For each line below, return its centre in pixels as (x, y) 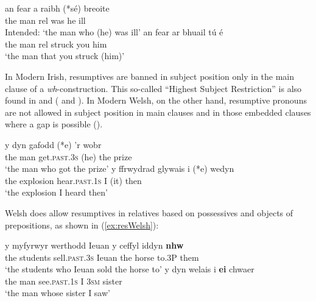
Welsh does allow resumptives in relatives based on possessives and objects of (149, 212)
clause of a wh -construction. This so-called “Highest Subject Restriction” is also (153, 88)
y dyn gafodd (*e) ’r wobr (53, 144)
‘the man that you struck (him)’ (65, 56)
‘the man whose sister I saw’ (58, 293)
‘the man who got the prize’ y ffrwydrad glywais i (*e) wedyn (120, 168)
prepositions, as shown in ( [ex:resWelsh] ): (82, 225)
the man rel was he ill (45, 20)
